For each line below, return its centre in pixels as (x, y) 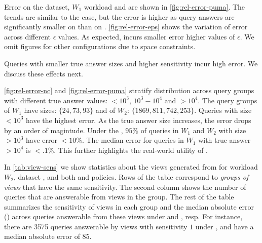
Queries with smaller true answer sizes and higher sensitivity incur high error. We (131, 63)
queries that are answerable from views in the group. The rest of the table (119, 197)
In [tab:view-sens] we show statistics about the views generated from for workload (131, 167)
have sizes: (40, 110)
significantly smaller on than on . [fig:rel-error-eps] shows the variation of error (126, 27)
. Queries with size (223, 110)
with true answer (224, 140)
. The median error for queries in (133, 140)
